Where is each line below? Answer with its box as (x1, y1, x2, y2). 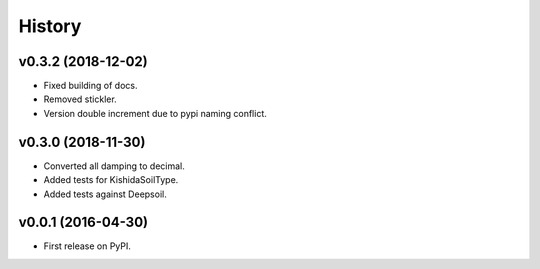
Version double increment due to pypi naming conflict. (43, 107, 267, 119)
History (18, 15, 82, 37)
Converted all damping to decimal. (43, 160, 185, 172)
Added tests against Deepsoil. (43, 188, 167, 200)
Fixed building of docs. (43, 80, 138, 92)
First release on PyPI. (43, 240, 132, 252)
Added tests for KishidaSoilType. (43, 174, 179, 186)
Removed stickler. (43, 93, 117, 105)
